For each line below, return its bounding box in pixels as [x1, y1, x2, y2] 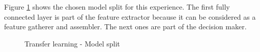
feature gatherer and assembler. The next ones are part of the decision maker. [4, 21, 247, 32]
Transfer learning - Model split [24, 38, 120, 48]
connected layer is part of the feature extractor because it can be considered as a [4, 11, 256, 22]
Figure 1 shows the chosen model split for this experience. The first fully [4, 2, 230, 12]
